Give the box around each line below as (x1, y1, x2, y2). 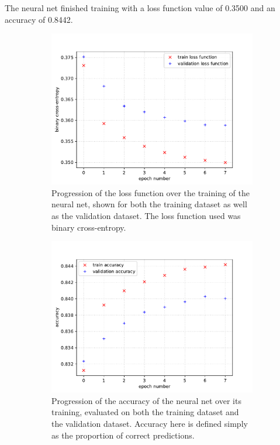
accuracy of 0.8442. (5, 13, 73, 25)
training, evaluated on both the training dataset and (51, 406, 239, 418)
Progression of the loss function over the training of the (51, 186, 250, 198)
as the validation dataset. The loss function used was (51, 209, 241, 221)
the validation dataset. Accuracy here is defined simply (51, 417, 248, 429)
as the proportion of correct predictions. (51, 429, 195, 441)
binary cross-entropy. (51, 221, 126, 233)
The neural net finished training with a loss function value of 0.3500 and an (5, 2, 275, 13)
